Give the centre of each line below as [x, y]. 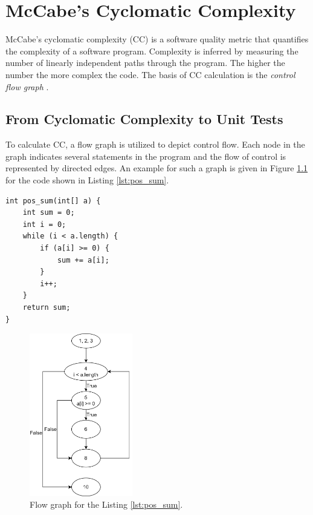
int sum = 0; [49, 213]
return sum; [47, 308]
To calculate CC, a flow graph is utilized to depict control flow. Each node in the [155, 144]
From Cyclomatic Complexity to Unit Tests [144, 119]
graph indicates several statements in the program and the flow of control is [146, 156]
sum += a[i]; [83, 260]
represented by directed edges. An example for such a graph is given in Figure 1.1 [157, 168]
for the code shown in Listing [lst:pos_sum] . [87, 180]
